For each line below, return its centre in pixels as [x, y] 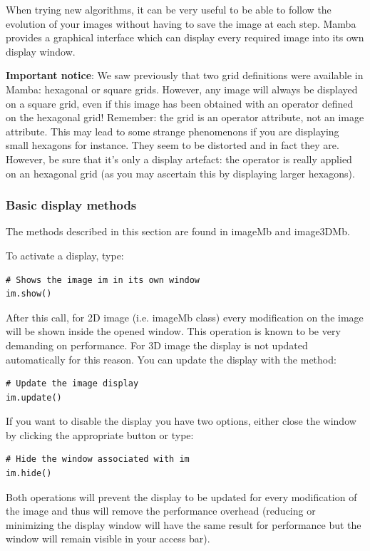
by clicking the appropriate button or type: [100, 434]
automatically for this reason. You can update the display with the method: [171, 359]
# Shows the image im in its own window [103, 280]
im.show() [29, 294]
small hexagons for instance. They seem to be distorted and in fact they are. [173, 145]
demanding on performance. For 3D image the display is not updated [157, 345]
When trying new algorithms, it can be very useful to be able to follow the [169, 9]
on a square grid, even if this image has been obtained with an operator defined [180, 103]
